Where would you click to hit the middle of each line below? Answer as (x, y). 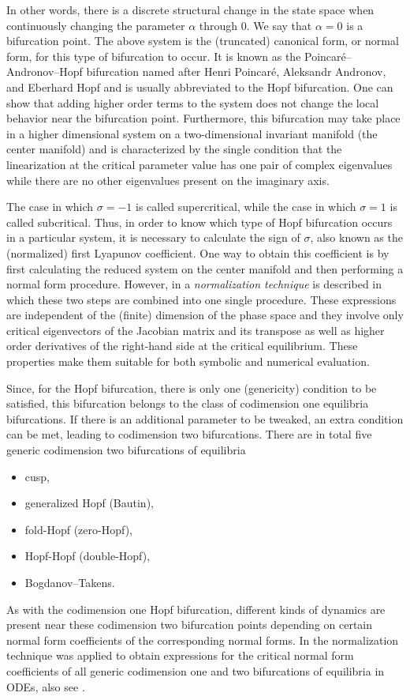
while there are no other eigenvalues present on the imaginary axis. (168, 180)
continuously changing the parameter (96, 25)
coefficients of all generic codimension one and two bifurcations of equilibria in (196, 670)
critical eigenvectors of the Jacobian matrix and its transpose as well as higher (196, 330)
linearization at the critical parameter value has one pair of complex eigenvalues (199, 164)
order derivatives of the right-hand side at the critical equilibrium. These (182, 346)
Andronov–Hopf (45, 72)
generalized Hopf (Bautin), (89, 503)
